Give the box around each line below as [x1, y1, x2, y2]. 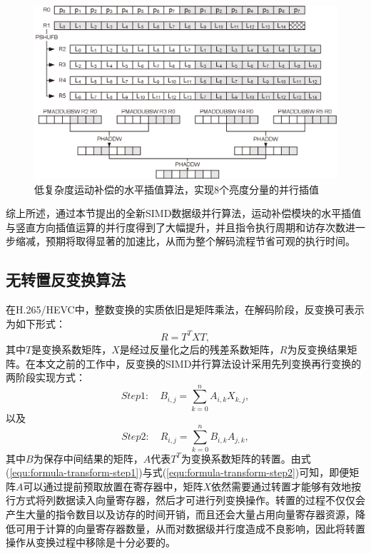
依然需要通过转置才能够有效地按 [211, 478, 362, 493]
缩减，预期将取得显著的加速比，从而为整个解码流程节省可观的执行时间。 [15, 233, 355, 248]
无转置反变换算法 [6, 268, 126, 291]
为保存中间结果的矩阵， [33, 450, 143, 465]
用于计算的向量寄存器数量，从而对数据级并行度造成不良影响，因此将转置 [25, 520, 365, 535]
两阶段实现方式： [6, 370, 86, 385]
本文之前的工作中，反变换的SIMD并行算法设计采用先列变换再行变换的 [35, 356, 362, 371]
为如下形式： [6, 316, 66, 331]
